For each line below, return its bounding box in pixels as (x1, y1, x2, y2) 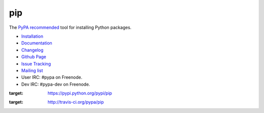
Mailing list (21, 68, 44, 73)
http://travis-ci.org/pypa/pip (47, 99, 104, 105)
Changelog (21, 47, 44, 53)
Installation (21, 33, 44, 39)
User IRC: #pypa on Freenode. (21, 74, 83, 80)
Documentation (21, 40, 52, 46)
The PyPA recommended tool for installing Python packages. (9, 24, 132, 30)
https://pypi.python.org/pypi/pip (47, 90, 112, 96)
